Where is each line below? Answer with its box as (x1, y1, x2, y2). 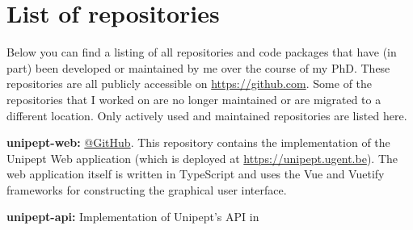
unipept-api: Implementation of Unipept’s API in (6, 208, 259, 225)
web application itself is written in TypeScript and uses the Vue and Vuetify (6, 165, 385, 182)
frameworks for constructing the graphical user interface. (6, 181, 287, 198)
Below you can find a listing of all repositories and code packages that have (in (6, 44, 397, 61)
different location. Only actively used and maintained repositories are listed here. (6, 107, 407, 123)
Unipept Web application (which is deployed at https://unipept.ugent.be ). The (6, 149, 398, 166)
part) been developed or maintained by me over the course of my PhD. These (6, 59, 390, 76)
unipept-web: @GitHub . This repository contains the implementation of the (6, 134, 390, 151)
